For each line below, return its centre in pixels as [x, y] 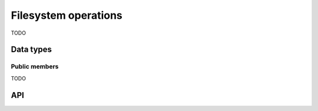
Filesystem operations [67, 15]
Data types [32, 50]
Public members [35, 66]
